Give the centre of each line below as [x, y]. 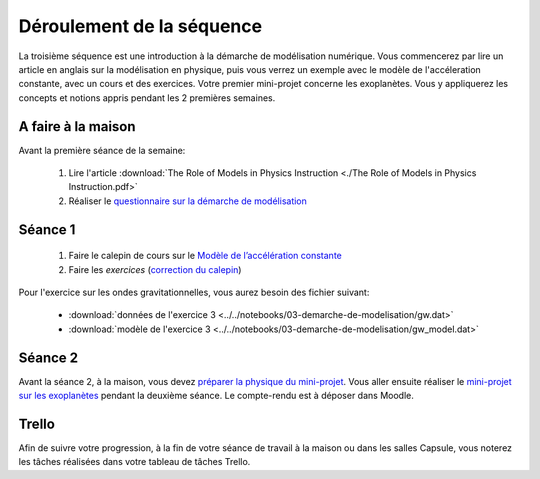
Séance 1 [47, 229]
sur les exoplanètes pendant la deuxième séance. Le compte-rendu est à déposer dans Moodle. [216, 396]
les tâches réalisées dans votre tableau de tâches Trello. [134, 462]
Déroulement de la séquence [140, 26]
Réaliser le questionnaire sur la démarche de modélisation [187, 201]
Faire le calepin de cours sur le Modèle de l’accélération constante [205, 256]
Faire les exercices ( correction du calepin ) [155, 269]
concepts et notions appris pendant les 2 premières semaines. [147, 97]
